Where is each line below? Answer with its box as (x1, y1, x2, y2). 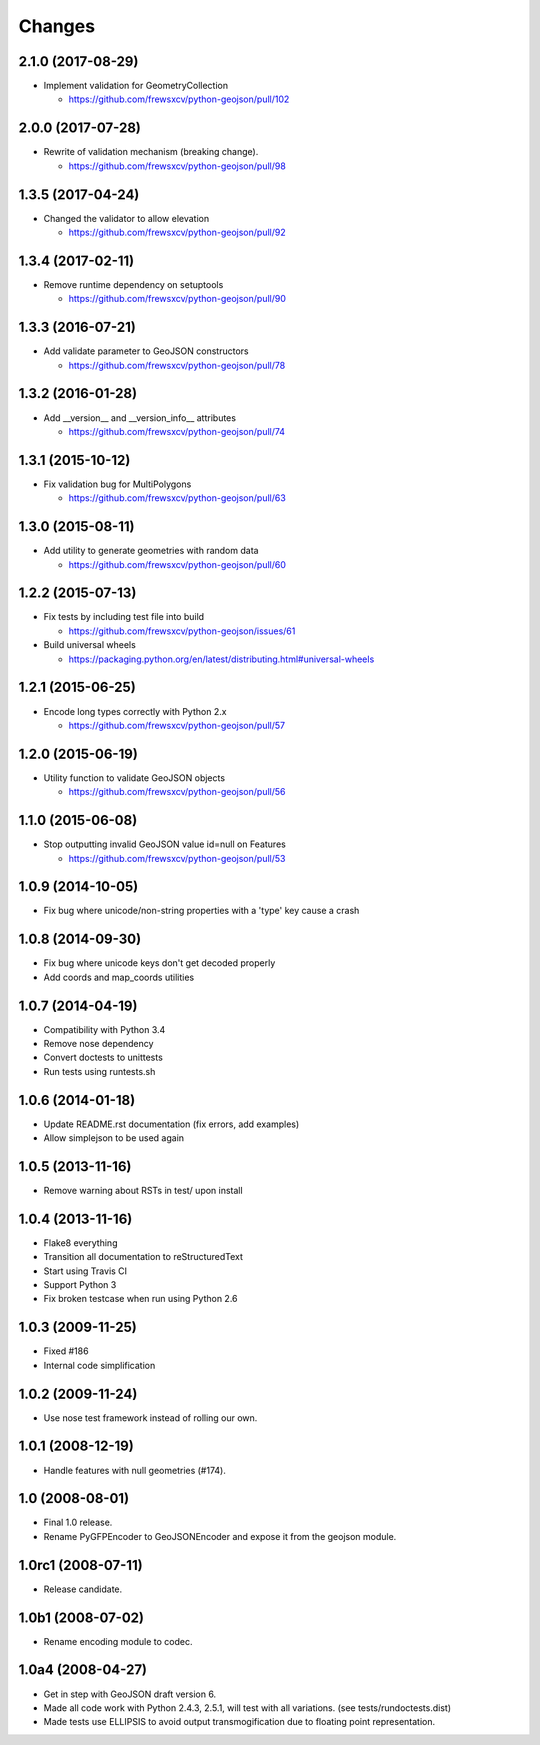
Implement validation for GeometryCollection (43, 80, 229, 92)
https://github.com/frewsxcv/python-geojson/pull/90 (68, 293, 287, 305)
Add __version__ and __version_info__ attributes (43, 411, 237, 424)
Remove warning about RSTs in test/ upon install (43, 1184, 244, 1196)
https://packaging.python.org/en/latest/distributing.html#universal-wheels (68, 653, 375, 665)
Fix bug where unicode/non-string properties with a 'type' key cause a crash (43, 905, 360, 917)
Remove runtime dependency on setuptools (43, 278, 224, 290)
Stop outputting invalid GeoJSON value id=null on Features (43, 838, 287, 850)
